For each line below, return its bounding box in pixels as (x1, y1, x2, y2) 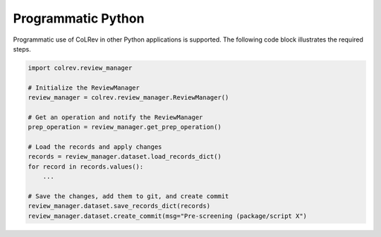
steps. (13, 44, 31, 53)
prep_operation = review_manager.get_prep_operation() (28, 123, 222, 131)
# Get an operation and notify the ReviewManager (28, 113, 203, 121)
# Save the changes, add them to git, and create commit (28, 193, 229, 200)
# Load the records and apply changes (28, 143, 162, 151)
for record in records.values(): (28, 162, 144, 171)
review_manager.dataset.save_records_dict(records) (28, 202, 211, 210)
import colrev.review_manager (28, 63, 133, 72)
